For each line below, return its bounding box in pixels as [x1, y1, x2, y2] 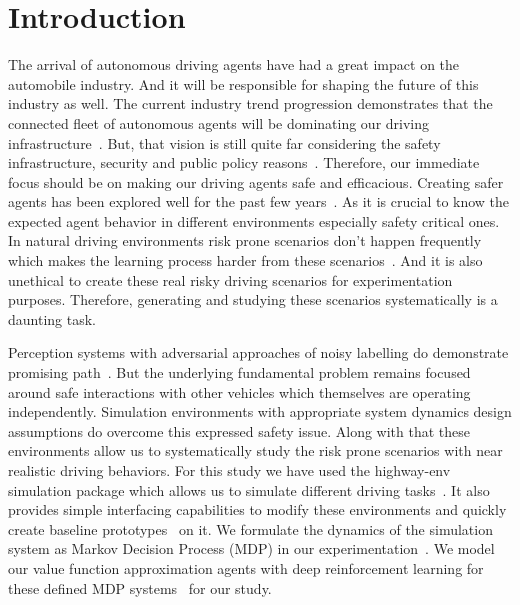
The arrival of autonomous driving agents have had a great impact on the [8, 54, 460, 75]
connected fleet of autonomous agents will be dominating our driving [8, 112, 430, 133]
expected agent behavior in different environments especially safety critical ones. [8, 210, 500, 231]
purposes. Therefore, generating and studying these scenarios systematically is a [8, 289, 498, 310]
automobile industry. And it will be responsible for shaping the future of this [8, 73, 479, 94]
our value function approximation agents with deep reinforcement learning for [8, 557, 484, 578]
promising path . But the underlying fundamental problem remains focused [8, 362, 471, 383]
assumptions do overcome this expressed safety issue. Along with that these [8, 420, 471, 441]
